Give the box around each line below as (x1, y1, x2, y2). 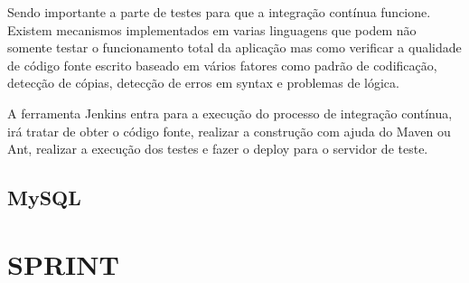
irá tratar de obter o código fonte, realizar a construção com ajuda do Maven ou (7, 121, 451, 140)
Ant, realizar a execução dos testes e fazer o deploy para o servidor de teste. (7, 139, 428, 158)
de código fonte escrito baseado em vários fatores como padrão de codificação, (7, 55, 437, 74)
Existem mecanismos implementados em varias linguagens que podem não (7, 20, 417, 39)
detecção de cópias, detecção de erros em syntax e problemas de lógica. (7, 73, 399, 92)
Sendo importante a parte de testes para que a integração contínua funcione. (7, 3, 431, 21)
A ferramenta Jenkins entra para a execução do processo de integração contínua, (7, 103, 453, 122)
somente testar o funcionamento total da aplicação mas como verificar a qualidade (7, 38, 462, 57)
